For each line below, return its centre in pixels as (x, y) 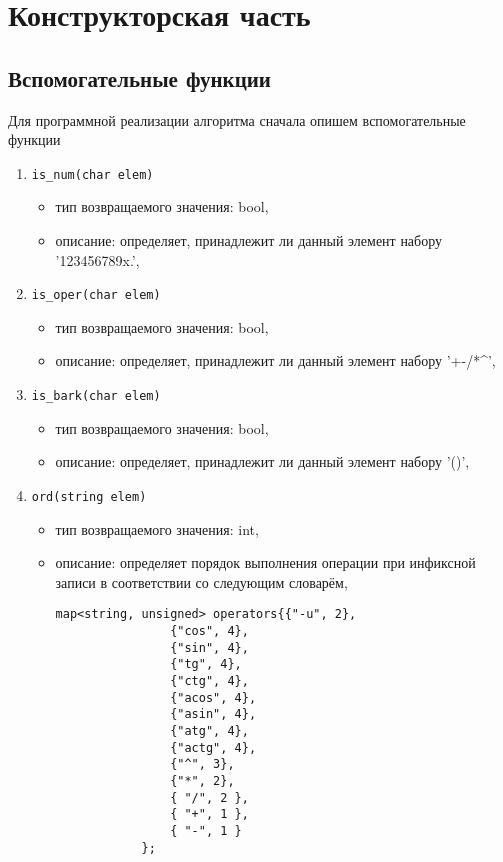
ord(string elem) (89, 496)
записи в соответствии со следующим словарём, (201, 581)
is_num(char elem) (92, 174)
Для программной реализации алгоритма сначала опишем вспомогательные (237, 119)
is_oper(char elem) (96, 295)
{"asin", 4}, (213, 714)
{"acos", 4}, (213, 697)
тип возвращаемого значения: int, (157, 528)
